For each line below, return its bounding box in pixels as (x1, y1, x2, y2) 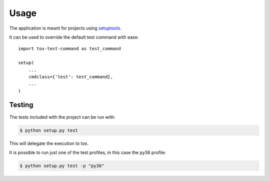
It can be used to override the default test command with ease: (9, 34, 139, 40)
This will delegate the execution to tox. (9, 140, 88, 146)
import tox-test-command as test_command (18, 46, 121, 52)
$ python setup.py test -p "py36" (19, 163, 104, 168)
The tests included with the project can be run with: (9, 114, 115, 120)
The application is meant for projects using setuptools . (9, 25, 122, 31)
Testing (9, 101, 33, 109)
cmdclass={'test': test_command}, (28, 74, 113, 80)
